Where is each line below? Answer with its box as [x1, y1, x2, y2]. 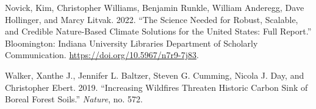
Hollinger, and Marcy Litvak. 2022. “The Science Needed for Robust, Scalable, [5, 13, 298, 25]
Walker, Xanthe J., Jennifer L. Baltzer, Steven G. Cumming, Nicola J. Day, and [5, 68, 304, 81]
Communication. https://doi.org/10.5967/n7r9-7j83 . [5, 48, 199, 61]
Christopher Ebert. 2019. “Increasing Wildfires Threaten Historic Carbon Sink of [5, 81, 308, 93]
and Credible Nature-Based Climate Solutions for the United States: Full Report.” [5, 25, 312, 38]
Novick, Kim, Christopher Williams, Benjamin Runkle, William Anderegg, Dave [5, 1, 304, 13]
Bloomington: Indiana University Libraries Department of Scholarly [5, 36, 258, 49]
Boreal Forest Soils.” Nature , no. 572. [5, 93, 143, 105]
